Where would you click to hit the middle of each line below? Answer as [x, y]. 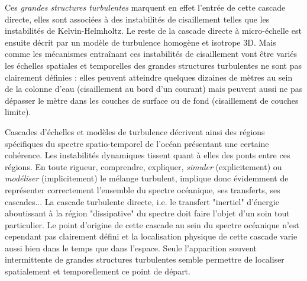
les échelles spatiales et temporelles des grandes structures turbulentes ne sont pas [153, 65]
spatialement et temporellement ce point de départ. [98, 271]
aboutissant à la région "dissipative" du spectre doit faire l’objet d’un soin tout [147, 213]
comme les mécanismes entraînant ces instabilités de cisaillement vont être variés [151, 54]
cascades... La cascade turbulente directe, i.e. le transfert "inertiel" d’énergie [142, 201]
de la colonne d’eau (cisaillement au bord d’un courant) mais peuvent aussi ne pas [154, 89]
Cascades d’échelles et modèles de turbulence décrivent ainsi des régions [135, 131]
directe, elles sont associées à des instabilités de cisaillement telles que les [137, 19]
